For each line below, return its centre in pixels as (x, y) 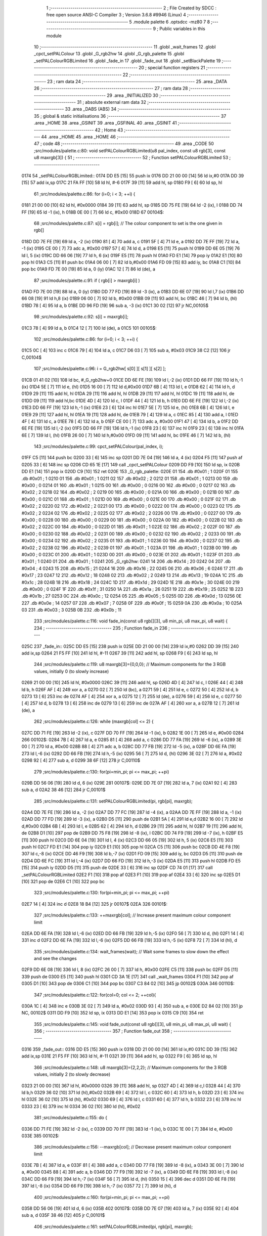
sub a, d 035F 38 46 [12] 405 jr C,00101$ (63, 1215)
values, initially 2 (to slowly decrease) (72, 1074)
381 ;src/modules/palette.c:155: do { (70, 1118)
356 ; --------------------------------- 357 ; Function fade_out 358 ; (103, 1031)
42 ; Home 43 (109, 130)
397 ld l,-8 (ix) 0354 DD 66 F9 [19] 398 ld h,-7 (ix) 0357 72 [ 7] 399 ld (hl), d (99, 1186)
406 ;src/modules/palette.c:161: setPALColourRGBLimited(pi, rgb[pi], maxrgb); (113, 1227)
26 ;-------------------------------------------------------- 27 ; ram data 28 (111, 88)
